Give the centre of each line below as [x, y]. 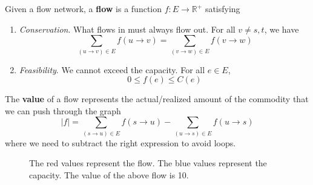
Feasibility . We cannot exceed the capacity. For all [112, 69]
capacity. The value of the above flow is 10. [109, 174]
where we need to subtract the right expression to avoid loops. [120, 142]
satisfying [222, 8]
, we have [282, 29]
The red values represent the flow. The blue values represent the [148, 163]
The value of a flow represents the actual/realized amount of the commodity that [157, 99]
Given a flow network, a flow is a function [84, 8]
